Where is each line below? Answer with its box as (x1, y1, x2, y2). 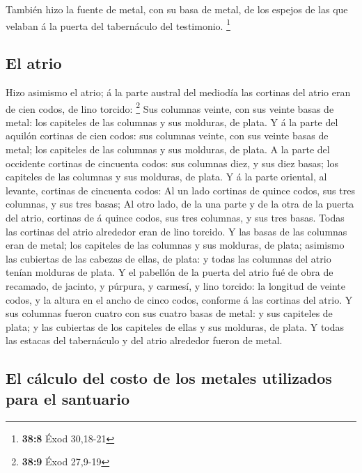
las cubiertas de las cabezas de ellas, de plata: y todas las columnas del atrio (6, 251, 331, 265)
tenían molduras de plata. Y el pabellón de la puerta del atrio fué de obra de (6, 265, 333, 279)
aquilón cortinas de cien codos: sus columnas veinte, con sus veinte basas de (6, 128, 329, 143)
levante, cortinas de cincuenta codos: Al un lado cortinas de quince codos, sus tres (6, 183, 355, 197)
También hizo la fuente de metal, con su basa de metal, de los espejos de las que (6, 2, 348, 16)
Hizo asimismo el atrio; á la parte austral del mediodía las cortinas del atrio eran (6, 85, 351, 100)
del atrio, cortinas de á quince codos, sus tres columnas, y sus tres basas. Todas (6, 210, 345, 225)
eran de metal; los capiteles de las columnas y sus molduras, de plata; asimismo (6, 238, 345, 252)
